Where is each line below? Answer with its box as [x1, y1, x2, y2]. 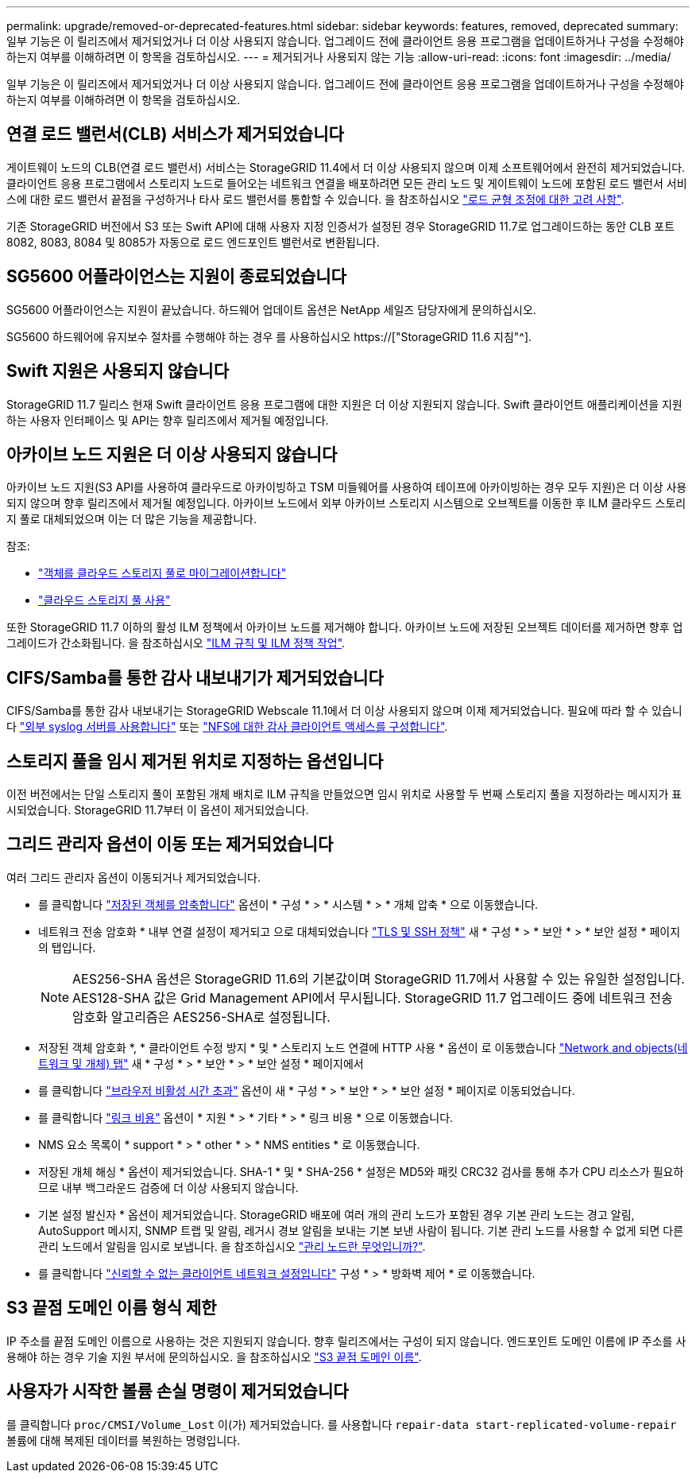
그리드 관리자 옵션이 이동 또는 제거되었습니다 [6, 834, 334, 855]
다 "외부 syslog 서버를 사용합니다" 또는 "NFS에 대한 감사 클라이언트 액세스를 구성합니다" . [6, 720, 448, 734]
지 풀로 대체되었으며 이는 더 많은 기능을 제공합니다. [6, 512, 257, 526]
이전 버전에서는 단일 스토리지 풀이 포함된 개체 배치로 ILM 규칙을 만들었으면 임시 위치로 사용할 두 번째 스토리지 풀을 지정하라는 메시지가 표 [6, 787, 682, 802]
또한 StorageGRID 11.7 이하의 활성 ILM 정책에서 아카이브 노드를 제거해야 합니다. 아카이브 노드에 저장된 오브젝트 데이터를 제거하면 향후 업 [6, 620, 683, 635]
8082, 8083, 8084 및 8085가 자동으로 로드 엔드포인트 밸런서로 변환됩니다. [6, 235, 380, 249]
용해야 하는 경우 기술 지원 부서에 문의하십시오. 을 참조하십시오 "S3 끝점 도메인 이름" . [6, 1349, 422, 1364]
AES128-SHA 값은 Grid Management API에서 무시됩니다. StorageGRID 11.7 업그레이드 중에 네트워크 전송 [72, 989, 673, 1006]
